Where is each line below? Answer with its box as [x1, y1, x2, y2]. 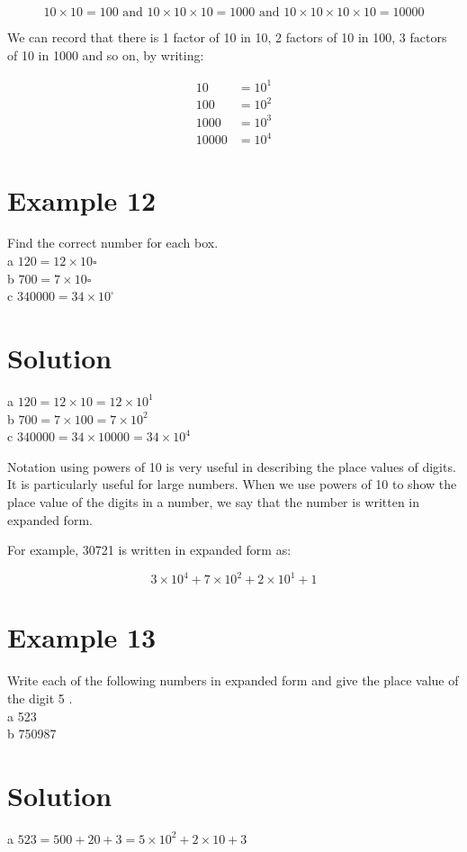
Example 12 [7, 181, 157, 218]
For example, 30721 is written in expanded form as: [7, 540, 292, 559]
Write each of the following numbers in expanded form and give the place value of [7, 671, 459, 690]
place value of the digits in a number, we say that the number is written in [7, 492, 420, 511]
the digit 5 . [7, 688, 73, 707]
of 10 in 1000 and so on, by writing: [7, 45, 204, 64]
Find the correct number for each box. [7, 233, 219, 252]
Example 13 [7, 619, 157, 656]
